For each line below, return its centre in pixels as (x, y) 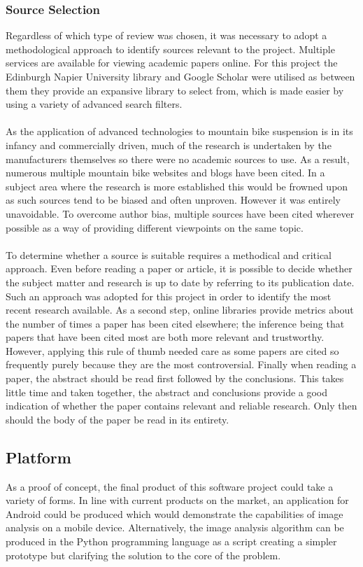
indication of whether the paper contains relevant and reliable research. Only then (181, 406)
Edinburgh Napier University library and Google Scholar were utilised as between (180, 76)
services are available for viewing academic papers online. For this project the (172, 63)
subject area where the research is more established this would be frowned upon (177, 186)
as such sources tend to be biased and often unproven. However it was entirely (173, 200)
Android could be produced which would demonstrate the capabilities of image (175, 513)
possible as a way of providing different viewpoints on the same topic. (155, 227)
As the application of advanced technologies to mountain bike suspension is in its (179, 131)
